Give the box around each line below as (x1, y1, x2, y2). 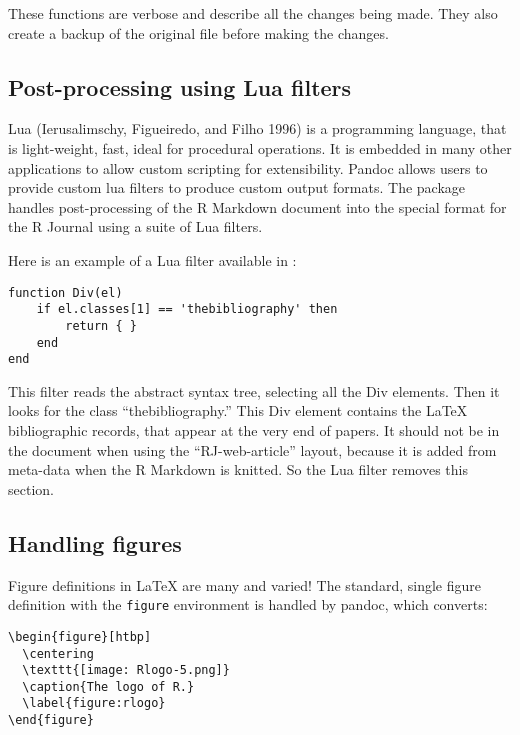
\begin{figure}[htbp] (8, 629, 152, 644)
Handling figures (8, 527, 182, 558)
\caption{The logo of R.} (22, 679, 195, 694)
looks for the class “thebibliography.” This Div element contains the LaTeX (8, 400, 468, 421)
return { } (65, 318, 137, 333)
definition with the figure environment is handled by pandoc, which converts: (8, 594, 488, 615)
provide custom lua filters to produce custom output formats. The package (8, 177, 466, 198)
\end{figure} (8, 713, 94, 728)
